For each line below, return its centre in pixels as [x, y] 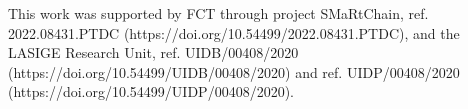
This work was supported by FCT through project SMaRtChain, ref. [218, 12]
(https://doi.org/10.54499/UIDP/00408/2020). [151, 91]
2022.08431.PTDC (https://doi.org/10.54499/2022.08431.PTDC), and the [234, 32]
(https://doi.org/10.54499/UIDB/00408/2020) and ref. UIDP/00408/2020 [234, 71]
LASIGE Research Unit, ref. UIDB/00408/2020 [153, 52]
